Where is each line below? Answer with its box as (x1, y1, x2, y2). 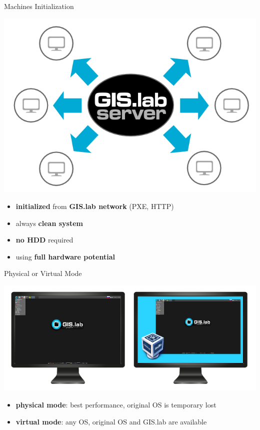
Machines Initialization (4, 1, 74, 11)
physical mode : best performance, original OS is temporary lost (15, 399, 216, 410)
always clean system (15, 217, 83, 228)
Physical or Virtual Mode (4, 268, 82, 278)
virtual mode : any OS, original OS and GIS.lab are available (15, 416, 207, 426)
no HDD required (15, 234, 73, 245)
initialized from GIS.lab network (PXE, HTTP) (15, 200, 174, 211)
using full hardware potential (15, 251, 115, 261)
